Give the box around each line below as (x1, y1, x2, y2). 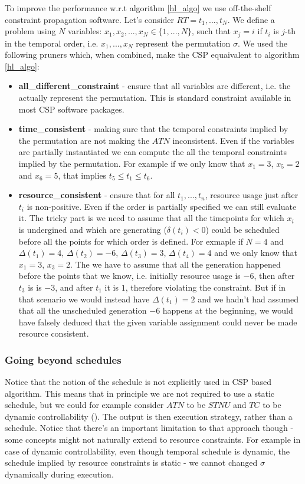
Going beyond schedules (5, 352, 122, 367)
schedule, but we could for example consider (5, 399, 164, 411)
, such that (192, 25, 231, 37)
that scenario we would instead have (18, 292, 150, 305)
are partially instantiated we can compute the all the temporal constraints (18, 146, 287, 158)
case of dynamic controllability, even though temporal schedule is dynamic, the (5, 445, 290, 457)
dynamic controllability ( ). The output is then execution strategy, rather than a (5, 410, 293, 422)
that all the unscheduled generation (18, 304, 147, 317)
